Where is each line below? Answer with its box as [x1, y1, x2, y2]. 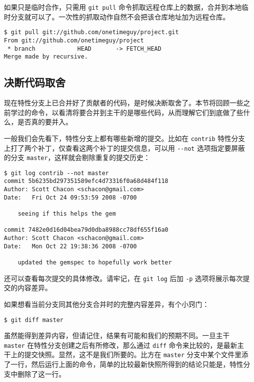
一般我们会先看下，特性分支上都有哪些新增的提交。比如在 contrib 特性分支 [4, 133, 245, 143]
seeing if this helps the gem [18, 210, 116, 218]
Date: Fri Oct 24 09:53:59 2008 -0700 [4, 194, 137, 201]
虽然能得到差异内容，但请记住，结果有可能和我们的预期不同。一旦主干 [4, 330, 230, 341]
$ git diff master [4, 316, 63, 323]
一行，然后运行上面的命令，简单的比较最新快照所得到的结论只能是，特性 [10, 359, 243, 369]
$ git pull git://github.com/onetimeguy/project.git [4, 29, 179, 36]
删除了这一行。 [17, 368, 65, 379]
